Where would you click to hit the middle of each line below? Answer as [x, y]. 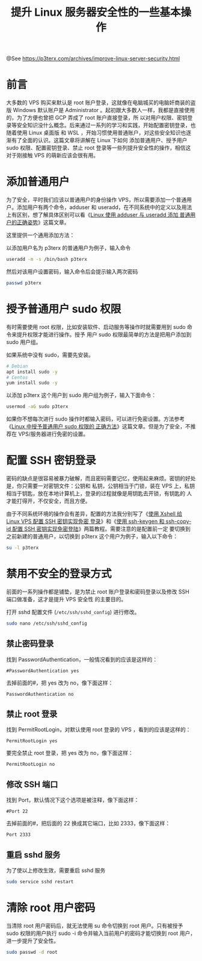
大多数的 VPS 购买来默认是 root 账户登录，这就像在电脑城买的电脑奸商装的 [98, 102]
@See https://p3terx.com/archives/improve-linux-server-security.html [93, 58]
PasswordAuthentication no [40, 694]
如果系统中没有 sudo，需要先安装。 [50, 355]
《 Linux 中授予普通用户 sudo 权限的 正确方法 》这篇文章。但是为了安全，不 [98, 427]
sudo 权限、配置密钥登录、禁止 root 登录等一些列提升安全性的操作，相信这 [99, 148]
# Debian [17, 366]
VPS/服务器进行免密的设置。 [53, 434]
